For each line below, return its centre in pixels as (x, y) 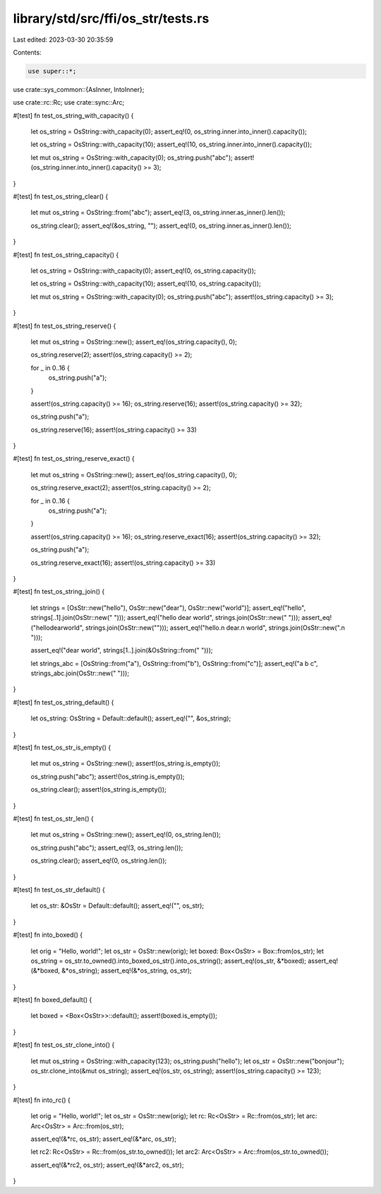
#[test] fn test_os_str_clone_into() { (64, 1045)
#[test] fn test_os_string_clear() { (61, 197)
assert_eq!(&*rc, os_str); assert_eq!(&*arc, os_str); (103, 1139)
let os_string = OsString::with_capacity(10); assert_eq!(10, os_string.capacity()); (146, 283)
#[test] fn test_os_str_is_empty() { (62, 748)
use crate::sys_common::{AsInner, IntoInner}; (79, 89)
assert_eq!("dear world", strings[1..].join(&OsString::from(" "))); (122, 650)
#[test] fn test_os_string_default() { (64, 702)
